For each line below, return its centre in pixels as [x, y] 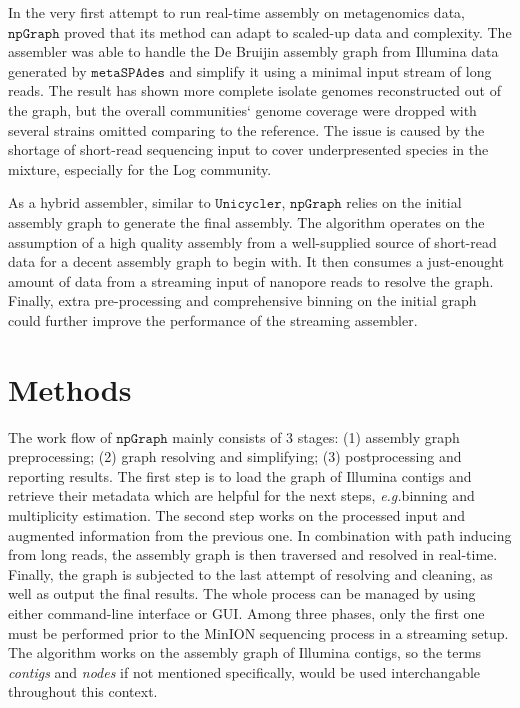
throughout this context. [83, 691]
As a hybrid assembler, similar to [109, 202]
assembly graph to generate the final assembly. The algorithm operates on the [246, 221]
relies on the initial [404, 202]
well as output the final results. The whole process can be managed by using [242, 593]
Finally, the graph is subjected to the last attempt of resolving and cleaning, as [250, 573]
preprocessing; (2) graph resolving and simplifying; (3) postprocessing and [235, 456]
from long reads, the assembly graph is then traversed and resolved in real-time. [253, 554]
